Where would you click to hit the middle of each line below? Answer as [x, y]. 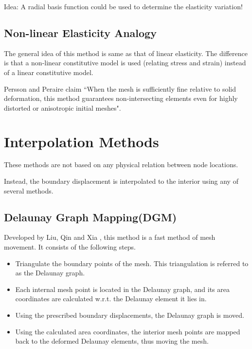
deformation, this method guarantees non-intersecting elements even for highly [121, 98]
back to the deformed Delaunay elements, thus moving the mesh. [112, 341]
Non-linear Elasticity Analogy [80, 32]
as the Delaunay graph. [50, 273]
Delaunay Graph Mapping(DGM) [90, 217]
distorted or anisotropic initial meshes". [63, 107]
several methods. [29, 190]
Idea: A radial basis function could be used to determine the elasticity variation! [123, 6]
